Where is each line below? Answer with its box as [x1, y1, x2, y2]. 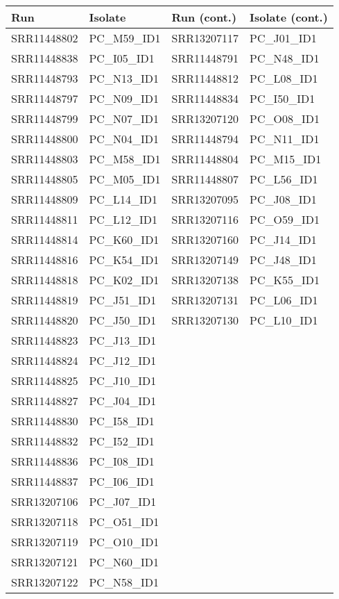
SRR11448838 [11, 50, 78, 66]
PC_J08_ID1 [250, 191, 317, 207]
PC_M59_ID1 [89, 30, 161, 46]
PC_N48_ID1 [250, 50, 320, 66]
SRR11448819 [11, 292, 78, 308]
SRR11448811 [11, 211, 78, 227]
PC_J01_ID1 [250, 30, 317, 46]
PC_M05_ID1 [89, 171, 161, 187]
